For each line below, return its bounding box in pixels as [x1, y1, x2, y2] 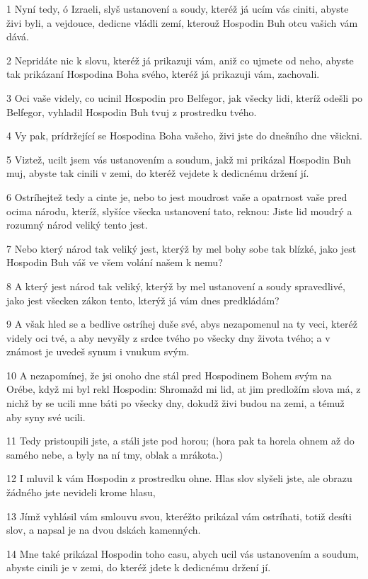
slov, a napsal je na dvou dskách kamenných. [6, 522, 201, 537]
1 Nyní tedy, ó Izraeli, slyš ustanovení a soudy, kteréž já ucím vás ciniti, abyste [6, 1, 349, 16]
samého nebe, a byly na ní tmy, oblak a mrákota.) [6, 447, 223, 462]
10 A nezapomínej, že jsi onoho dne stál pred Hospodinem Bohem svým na [6, 367, 332, 382]
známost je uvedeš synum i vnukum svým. [6, 344, 190, 359]
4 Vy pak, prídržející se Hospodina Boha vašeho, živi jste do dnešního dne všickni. [6, 128, 362, 143]
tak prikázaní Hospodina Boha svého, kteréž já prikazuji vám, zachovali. [6, 67, 320, 81]
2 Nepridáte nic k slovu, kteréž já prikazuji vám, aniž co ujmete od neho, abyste [6, 52, 354, 67]
